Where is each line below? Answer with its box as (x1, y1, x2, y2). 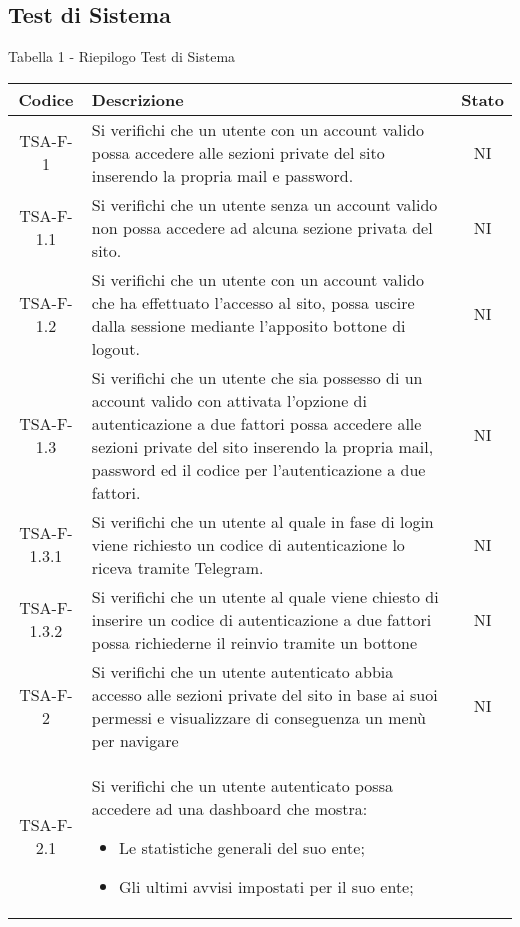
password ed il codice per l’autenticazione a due (91, 457, 426, 481)
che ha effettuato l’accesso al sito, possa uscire (91, 290, 415, 314)
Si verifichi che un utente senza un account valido (91, 192, 438, 216)
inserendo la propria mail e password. (91, 163, 354, 187)
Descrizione (91, 87, 184, 111)
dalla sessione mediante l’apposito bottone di (91, 313, 406, 337)
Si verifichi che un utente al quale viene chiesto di (91, 584, 439, 608)
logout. (91, 336, 140, 360)
